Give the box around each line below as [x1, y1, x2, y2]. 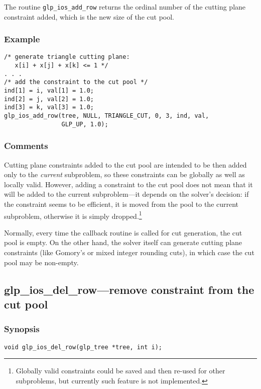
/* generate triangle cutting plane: [4, 53, 130, 61]
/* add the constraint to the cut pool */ [4, 79, 148, 86]
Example [4, 33, 40, 45]
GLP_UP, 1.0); [61, 120, 108, 128]
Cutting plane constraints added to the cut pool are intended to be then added [4, 159, 247, 170]
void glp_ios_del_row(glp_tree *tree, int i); [4, 343, 162, 351]
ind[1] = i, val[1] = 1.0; [4, 87, 94, 95]
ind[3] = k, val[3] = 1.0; [4, 104, 94, 111]
